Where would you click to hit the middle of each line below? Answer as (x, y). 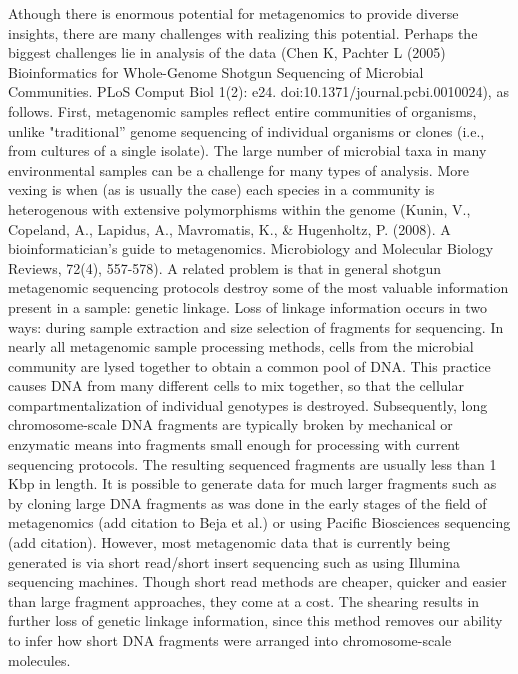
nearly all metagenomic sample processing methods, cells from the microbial (241, 346)
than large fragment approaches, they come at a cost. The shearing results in (244, 600)
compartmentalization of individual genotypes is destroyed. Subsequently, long (248, 404)
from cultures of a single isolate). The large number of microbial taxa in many (247, 150)
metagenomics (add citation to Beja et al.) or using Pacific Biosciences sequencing (259, 522)
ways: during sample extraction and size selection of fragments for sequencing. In (256, 326)
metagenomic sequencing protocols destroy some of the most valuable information (258, 287)
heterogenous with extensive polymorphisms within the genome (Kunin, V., (239, 208)
